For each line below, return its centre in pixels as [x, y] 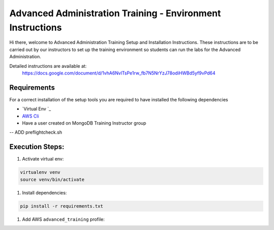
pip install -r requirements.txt [62, 206]
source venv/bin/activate [52, 179]
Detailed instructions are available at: [48, 66]
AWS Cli [30, 116]
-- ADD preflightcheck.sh [36, 132]
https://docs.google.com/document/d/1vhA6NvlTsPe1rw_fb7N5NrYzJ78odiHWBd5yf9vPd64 [119, 73]
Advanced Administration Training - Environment [115, 13]
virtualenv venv [40, 173]
